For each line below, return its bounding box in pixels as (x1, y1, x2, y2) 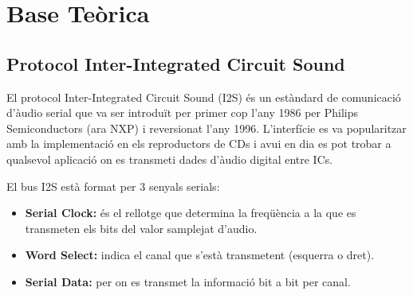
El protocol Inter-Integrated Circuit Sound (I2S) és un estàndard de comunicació (6, 88, 401, 105)
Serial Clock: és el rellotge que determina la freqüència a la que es (25, 204, 356, 221)
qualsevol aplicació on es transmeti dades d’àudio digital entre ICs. (6, 150, 333, 167)
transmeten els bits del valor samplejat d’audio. (25, 219, 258, 236)
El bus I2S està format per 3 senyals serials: (6, 177, 220, 194)
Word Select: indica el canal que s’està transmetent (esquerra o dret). (25, 246, 375, 263)
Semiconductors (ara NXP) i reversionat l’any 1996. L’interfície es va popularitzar (6, 119, 407, 136)
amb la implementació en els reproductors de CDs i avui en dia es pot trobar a (6, 135, 391, 152)
